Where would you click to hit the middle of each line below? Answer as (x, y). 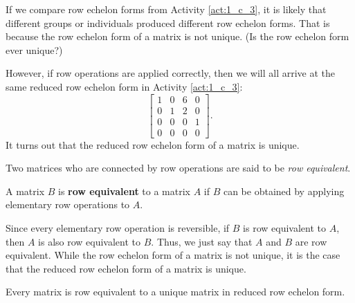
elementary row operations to (68, 204)
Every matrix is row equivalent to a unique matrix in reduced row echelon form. (175, 292)
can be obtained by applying (284, 191)
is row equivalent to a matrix (124, 191)
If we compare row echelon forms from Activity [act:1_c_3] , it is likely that (166, 9)
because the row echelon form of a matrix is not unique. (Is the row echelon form (177, 36)
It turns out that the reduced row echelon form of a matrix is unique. (153, 144)
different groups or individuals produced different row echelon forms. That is (168, 22)
